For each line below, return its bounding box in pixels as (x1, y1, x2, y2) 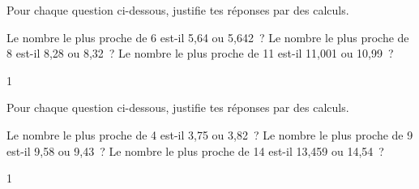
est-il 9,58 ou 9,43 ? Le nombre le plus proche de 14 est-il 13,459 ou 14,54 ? (6, 142, 384, 159)
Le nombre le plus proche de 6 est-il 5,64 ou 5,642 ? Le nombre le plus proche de (6, 28, 409, 45)
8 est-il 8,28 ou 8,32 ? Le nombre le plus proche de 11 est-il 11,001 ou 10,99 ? (6, 45, 394, 62)
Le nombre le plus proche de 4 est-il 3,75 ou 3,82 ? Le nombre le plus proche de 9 (6, 126, 413, 143)
